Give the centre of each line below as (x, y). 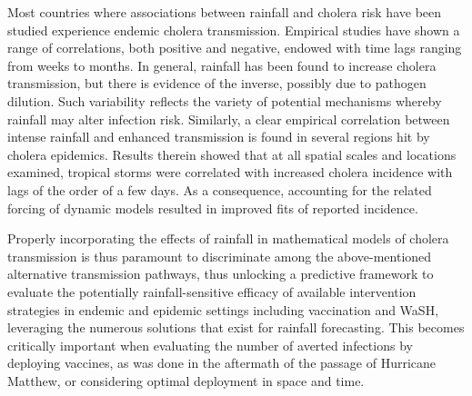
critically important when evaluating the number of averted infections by (210, 345)
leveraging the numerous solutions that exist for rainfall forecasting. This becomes (236, 327)
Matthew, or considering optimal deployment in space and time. (186, 380)
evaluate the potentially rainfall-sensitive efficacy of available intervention (212, 291)
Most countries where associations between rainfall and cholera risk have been (225, 12)
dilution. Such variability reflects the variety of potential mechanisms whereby (225, 100)
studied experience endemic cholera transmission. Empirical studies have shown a (234, 30)
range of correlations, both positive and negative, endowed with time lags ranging (235, 48)
